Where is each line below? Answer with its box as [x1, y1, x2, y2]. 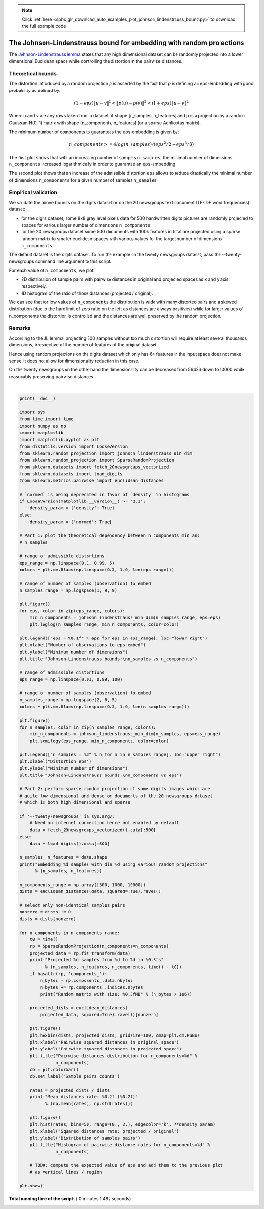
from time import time [19, 416, 74, 422]
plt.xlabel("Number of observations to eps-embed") [19, 642, 146, 648]
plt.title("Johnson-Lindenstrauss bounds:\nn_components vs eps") [19, 772, 182, 778]
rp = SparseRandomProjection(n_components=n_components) [29, 943, 169, 949]
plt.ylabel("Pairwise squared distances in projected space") [29, 1046, 182, 1052]
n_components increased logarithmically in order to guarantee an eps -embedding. [9, 161, 177, 167]
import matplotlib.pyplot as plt [19, 437, 100, 442]
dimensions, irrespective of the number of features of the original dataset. [9, 342, 158, 348]
